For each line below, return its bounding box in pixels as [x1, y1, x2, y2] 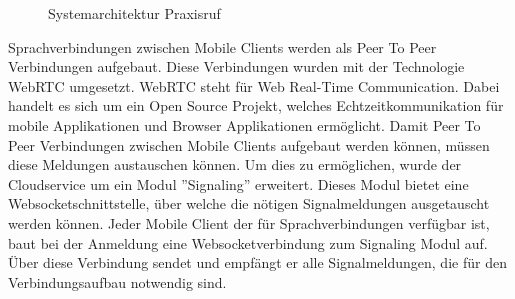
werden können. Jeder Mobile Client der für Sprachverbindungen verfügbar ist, [8, 212, 490, 233]
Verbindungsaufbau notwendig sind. [8, 271, 227, 292]
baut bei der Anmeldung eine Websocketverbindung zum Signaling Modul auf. [8, 232, 488, 253]
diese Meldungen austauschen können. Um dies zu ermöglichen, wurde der [8, 154, 462, 175]
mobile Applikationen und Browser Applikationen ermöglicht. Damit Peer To [8, 114, 481, 135]
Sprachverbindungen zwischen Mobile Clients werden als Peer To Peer [8, 36, 437, 57]
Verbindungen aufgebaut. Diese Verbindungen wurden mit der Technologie [8, 56, 465, 77]
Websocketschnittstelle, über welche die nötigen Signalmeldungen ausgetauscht [8, 193, 490, 214]
